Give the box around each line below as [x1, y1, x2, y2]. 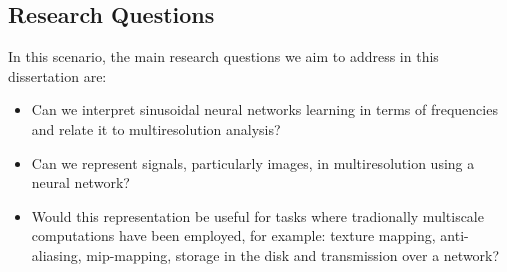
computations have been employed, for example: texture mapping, [31, 225, 436, 246]
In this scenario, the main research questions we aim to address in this [8, 46, 439, 67]
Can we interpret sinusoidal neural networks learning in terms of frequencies [31, 99, 498, 120]
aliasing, [31, 244, 82, 265]
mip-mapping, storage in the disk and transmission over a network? [86, 244, 500, 265]
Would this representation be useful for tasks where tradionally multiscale [31, 205, 484, 226]
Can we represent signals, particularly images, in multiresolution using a [31, 152, 475, 173]
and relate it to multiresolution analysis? [31, 118, 281, 139]
